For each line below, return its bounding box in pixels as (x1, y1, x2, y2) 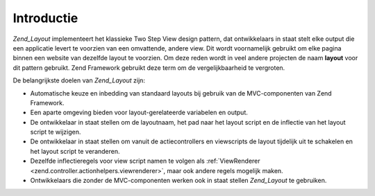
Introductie (12, 10, 78, 26)
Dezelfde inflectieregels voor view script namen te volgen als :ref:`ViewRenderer (30, 157, 260, 166)
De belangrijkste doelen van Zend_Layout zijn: (12, 76, 146, 84)
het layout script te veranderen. (30, 147, 121, 155)
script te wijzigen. (30, 128, 81, 136)
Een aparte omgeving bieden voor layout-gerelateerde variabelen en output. (30, 108, 248, 117)
